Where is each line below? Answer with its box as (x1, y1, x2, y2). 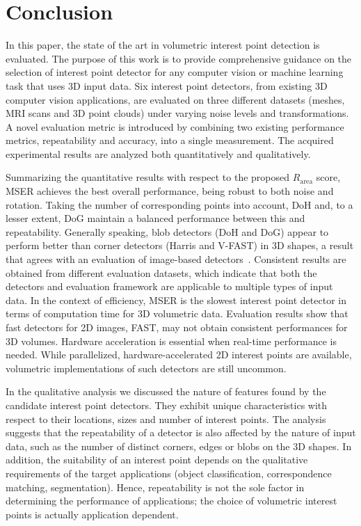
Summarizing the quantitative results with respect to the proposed (6, 170, 290, 184)
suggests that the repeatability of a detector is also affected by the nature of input (6, 425, 356, 440)
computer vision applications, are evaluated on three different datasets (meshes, (6, 92, 345, 106)
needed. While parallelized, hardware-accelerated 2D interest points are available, (6, 347, 352, 362)
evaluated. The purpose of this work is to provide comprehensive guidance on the (6, 51, 352, 65)
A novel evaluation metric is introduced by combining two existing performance (6, 119, 344, 134)
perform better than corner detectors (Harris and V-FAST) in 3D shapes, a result (6, 238, 354, 253)
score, (316, 170, 341, 184)
